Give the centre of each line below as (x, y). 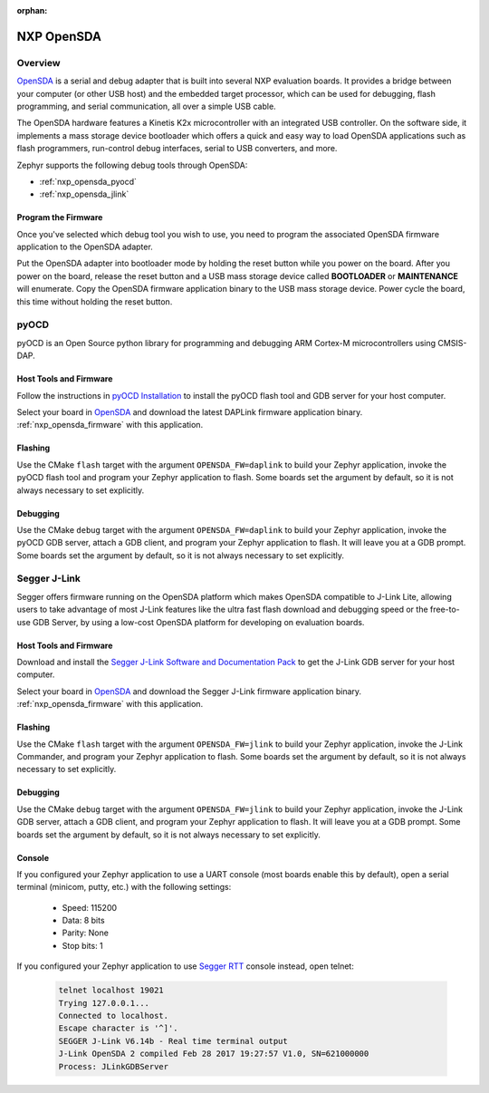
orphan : (32, 10)
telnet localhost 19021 (111, 991)
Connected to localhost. (114, 1016)
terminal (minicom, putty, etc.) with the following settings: (124, 887)
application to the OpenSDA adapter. (85, 247)
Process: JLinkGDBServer (114, 1066)
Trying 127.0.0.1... (104, 1003)
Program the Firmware (60, 218)
